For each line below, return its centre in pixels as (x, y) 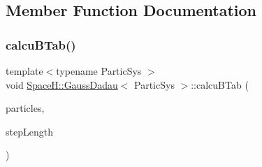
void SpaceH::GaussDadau (62, 84)
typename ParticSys (99, 71)
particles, (25, 108)
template (24, 71)
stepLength (29, 131)
